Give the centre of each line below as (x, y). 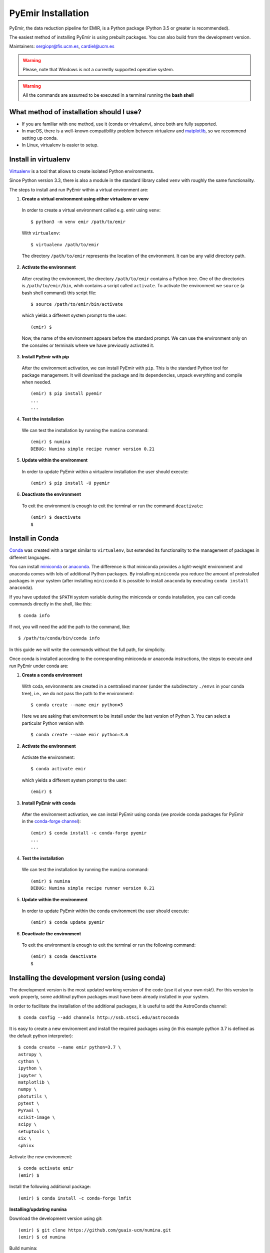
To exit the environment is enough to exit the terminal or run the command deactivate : (112, 506)
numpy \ (27, 1089)
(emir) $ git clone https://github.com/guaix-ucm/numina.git (94, 1230)
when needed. (37, 382)
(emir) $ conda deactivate (64, 957)
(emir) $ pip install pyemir (66, 394)
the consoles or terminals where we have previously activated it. (88, 345)
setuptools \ (34, 1131)
